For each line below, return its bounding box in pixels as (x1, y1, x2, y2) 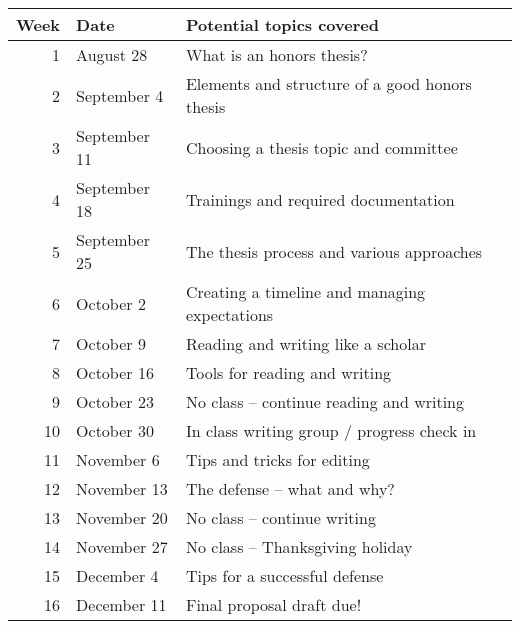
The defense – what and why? (185, 477, 395, 500)
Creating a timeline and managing (185, 280, 426, 303)
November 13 (76, 477, 168, 500)
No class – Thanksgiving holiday (185, 535, 413, 558)
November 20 (76, 506, 168, 529)
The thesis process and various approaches (185, 239, 483, 263)
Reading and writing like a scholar (185, 332, 426, 355)
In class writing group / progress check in (185, 419, 477, 442)
